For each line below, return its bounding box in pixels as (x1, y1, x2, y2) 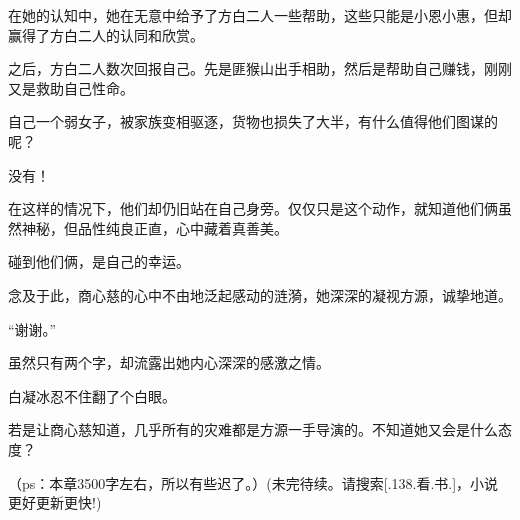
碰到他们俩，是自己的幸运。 (8, 251, 190, 272)
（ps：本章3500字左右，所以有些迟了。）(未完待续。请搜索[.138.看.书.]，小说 (8, 472, 499, 493)
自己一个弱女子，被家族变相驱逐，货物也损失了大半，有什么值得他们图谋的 (8, 111, 498, 132)
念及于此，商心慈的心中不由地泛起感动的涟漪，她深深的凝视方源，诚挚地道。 (8, 284, 512, 305)
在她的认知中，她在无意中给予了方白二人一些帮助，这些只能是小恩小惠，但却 (8, 5, 512, 25)
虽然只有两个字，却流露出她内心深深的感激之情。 (8, 352, 330, 373)
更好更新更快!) (8, 492, 102, 513)
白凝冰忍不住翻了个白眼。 (8, 385, 176, 406)
